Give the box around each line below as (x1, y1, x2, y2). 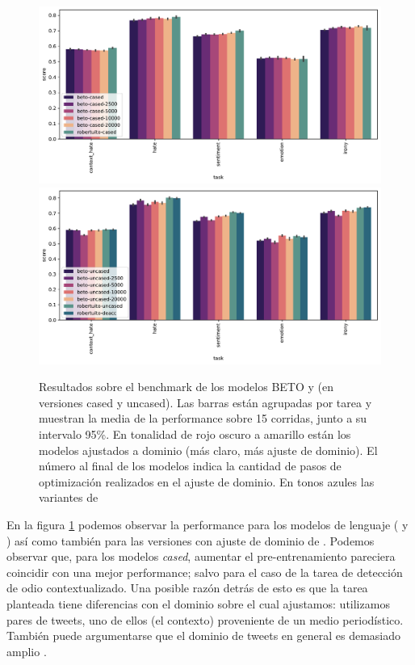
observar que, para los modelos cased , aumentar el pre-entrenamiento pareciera (6, 548, 396, 565)
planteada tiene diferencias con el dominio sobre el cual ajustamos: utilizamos (6, 595, 390, 612)
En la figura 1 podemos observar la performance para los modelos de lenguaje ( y (6, 516, 409, 532)
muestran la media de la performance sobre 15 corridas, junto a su (39, 410, 367, 427)
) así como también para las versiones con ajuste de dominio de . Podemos (6, 532, 375, 549)
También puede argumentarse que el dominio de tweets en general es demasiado (6, 627, 401, 644)
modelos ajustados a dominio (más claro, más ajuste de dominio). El (39, 441, 378, 458)
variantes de (39, 489, 99, 506)
